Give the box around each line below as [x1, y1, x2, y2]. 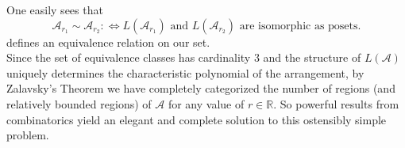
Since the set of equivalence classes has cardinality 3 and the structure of [6, 49, 361, 66]
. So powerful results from [273, 95, 399, 112]
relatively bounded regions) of [6, 95, 152, 112]
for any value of [168, 95, 245, 112]
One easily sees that [6, 2, 103, 17]
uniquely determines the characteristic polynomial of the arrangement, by [6, 64, 364, 81]
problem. [6, 127, 49, 143]
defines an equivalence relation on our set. [6, 33, 210, 50]
